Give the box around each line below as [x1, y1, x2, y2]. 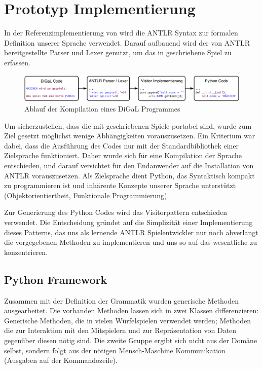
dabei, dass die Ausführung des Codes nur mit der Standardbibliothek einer [4, 140, 239, 151]
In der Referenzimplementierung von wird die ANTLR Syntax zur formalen [4, 27, 238, 38]
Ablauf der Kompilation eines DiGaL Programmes [24, 103, 180, 114]
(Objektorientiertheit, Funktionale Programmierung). [4, 190, 169, 200]
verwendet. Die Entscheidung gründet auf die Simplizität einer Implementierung [4, 217, 253, 228]
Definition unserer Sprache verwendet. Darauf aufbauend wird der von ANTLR [4, 37, 250, 48]
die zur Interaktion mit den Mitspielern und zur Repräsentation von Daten [4, 325, 237, 336]
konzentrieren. [4, 246, 48, 257]
